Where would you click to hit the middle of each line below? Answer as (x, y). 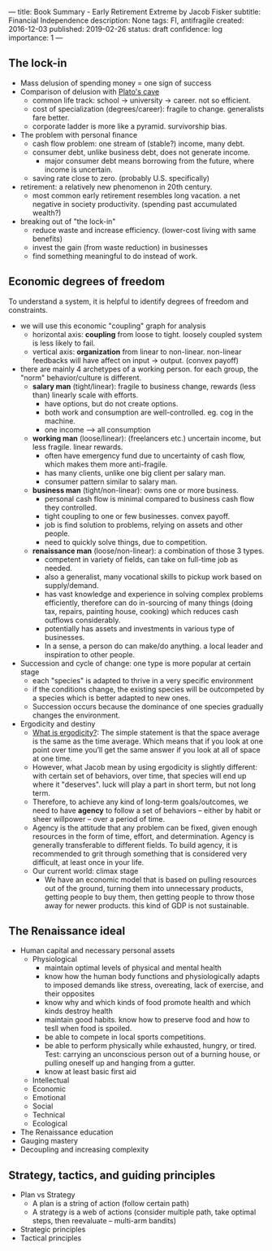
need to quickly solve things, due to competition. (126, 542)
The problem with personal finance (79, 134)
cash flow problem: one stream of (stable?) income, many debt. (138, 143)
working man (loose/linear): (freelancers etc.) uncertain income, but (147, 438)
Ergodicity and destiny (58, 723)
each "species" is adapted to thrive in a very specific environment (142, 680)
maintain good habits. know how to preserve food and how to (147, 1020)
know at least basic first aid (90, 1072)
